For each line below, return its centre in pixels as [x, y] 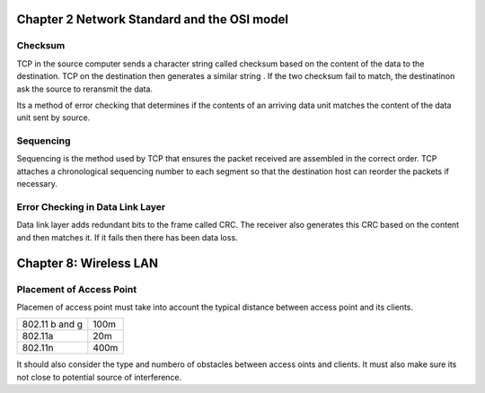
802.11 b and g [53, 325]
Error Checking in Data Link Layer [91, 207]
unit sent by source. [53, 118]
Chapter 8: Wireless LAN [88, 263]
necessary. [37, 184]
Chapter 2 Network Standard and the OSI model [153, 19]
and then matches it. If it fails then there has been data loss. [127, 237]
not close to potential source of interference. [99, 377]
